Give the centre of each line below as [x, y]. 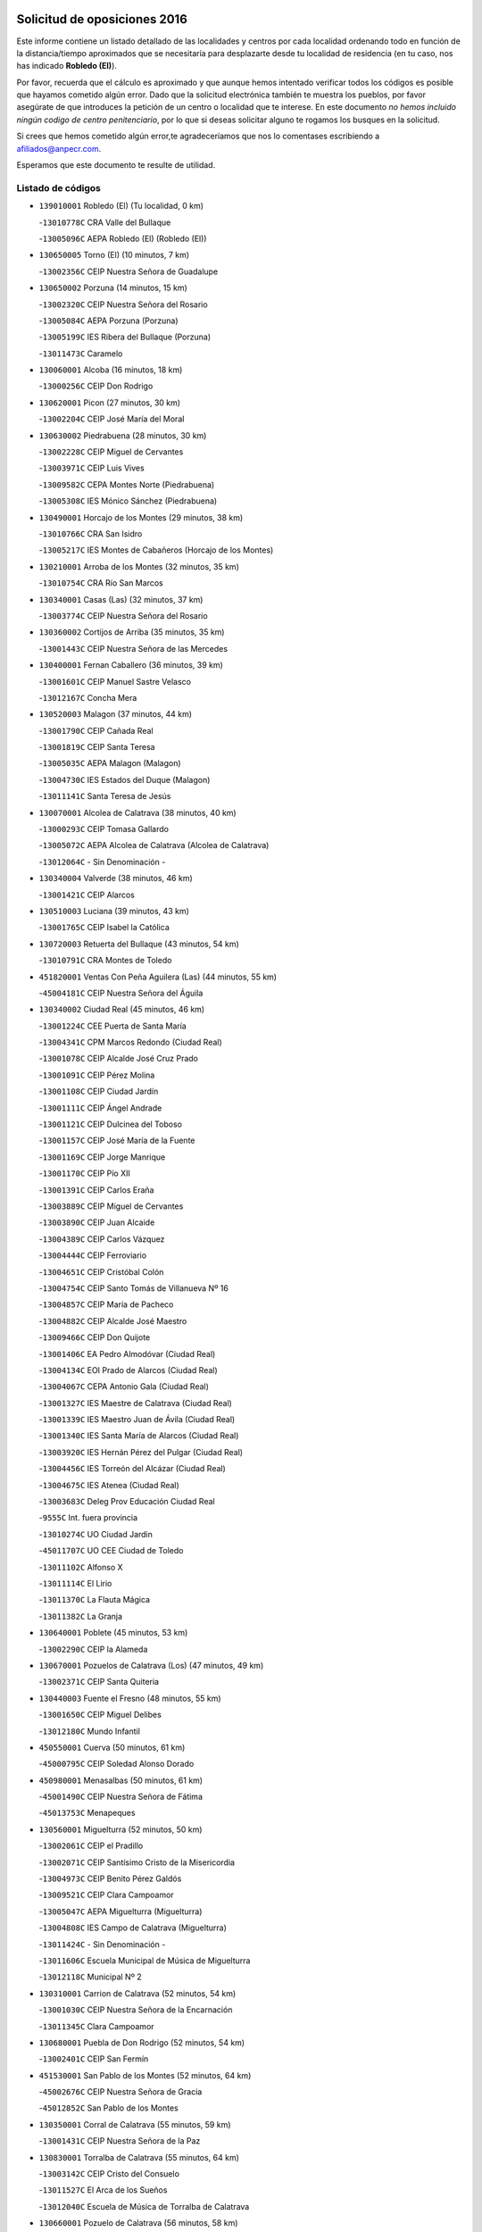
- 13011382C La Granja [81, 1616]
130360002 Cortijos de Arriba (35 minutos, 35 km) [132, 632]
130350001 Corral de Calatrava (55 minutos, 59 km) [135, 2124]
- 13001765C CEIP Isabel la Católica [104, 928]
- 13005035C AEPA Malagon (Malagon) [110, 763]
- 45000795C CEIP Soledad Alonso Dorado [116, 1764]
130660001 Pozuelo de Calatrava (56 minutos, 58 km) [138, 2223]
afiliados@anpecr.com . [59, 148]
